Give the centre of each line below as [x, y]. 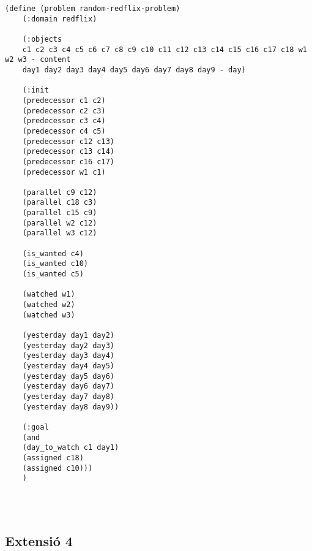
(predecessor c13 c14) [68, 152]
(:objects [42, 39]
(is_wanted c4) [53, 253]
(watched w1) [49, 294]
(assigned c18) [53, 458]
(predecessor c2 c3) [64, 111]
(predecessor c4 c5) [64, 131]
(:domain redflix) [60, 19]
